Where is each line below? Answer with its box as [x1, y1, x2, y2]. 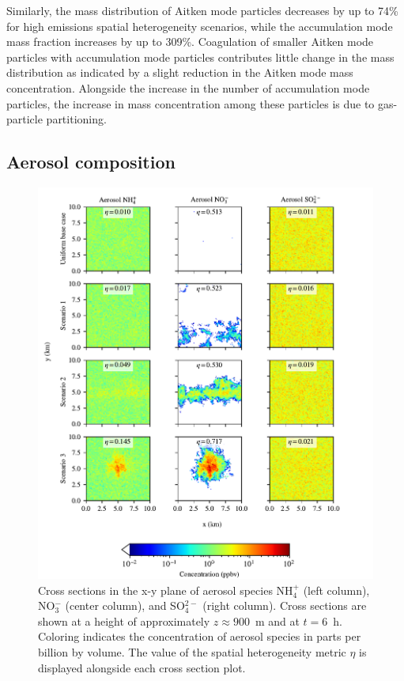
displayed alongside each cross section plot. [38, 659, 246, 675]
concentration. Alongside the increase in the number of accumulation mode [6, 79, 370, 96]
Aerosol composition [6, 149, 176, 174]
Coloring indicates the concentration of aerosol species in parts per [38, 628, 361, 645]
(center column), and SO [65, 597, 185, 614]
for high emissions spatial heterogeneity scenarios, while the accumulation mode [6, 17, 393, 34]
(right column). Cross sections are [202, 597, 367, 614]
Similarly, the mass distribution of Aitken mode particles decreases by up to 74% [6, 2, 398, 18]
